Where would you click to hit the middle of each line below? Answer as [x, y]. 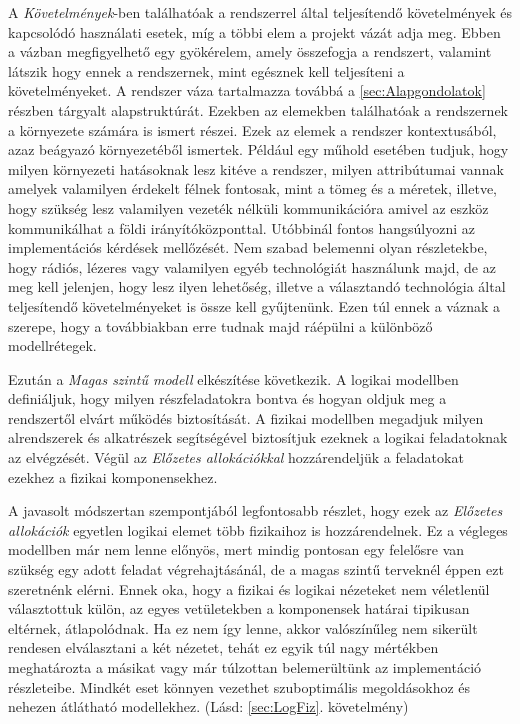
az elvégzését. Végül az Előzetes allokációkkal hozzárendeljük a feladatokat [236, 457]
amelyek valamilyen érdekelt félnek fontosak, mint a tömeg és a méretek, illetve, [252, 188]
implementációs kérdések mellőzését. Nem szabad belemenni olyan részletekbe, [248, 247]
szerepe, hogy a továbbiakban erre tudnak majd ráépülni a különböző [220, 325]
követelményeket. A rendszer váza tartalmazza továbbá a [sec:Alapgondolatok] [247, 90]
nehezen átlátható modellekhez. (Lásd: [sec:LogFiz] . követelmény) [208, 706]
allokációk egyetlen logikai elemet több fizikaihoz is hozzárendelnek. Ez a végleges [258, 529]
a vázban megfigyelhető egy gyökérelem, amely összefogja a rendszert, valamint [250, 51]
